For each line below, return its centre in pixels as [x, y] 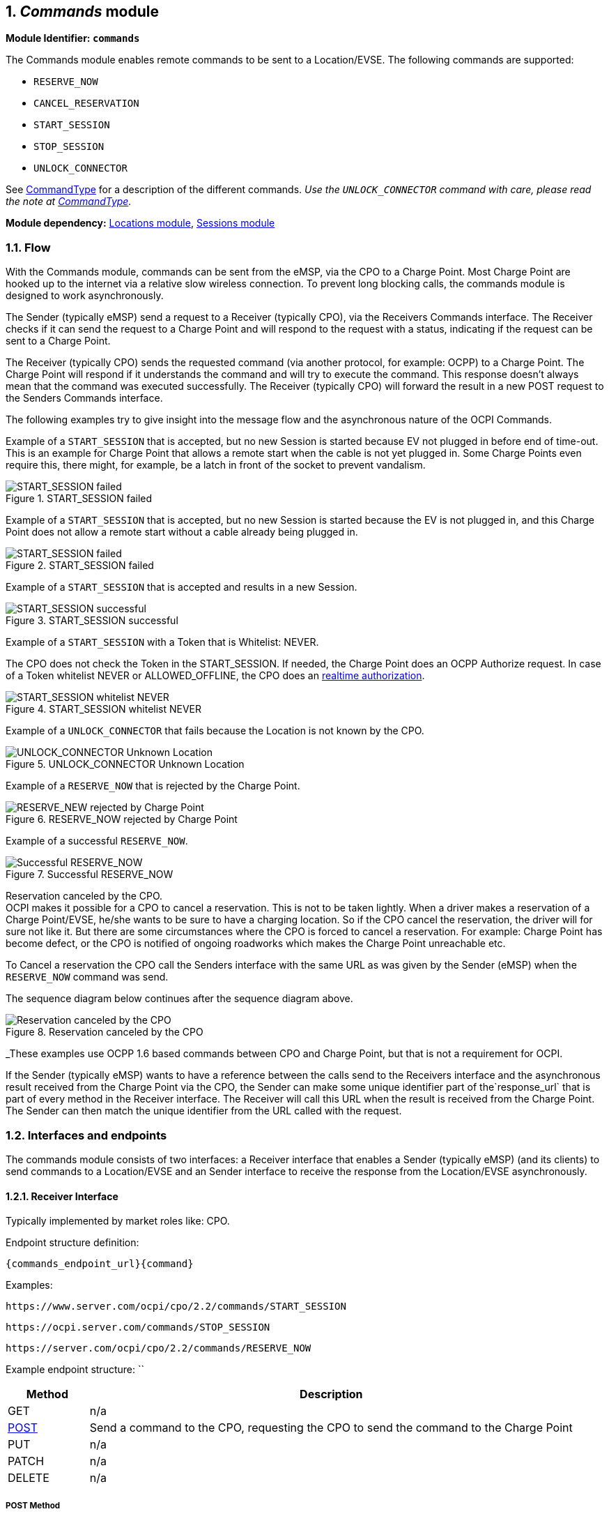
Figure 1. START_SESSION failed [79, 499]
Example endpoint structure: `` [75, 1370]
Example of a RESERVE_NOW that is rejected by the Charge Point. [153, 786]
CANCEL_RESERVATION [86, 104]
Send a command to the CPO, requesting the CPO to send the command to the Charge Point [331, 1428]
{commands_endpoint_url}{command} [100, 1264]
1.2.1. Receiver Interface [62, 1196]
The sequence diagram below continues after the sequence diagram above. [179, 999]
